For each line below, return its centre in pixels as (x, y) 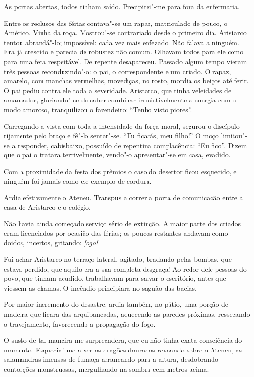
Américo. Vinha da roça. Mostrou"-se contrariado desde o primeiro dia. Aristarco (125, 33)
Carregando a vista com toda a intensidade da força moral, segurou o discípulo (122, 126)
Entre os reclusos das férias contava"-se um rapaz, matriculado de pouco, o (116, 23)
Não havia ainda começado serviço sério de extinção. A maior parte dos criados (123, 223)
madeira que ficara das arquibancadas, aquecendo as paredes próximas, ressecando (127, 314)
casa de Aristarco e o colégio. (47, 207)
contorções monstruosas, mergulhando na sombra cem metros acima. (106, 369)
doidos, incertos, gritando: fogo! (51, 242)
